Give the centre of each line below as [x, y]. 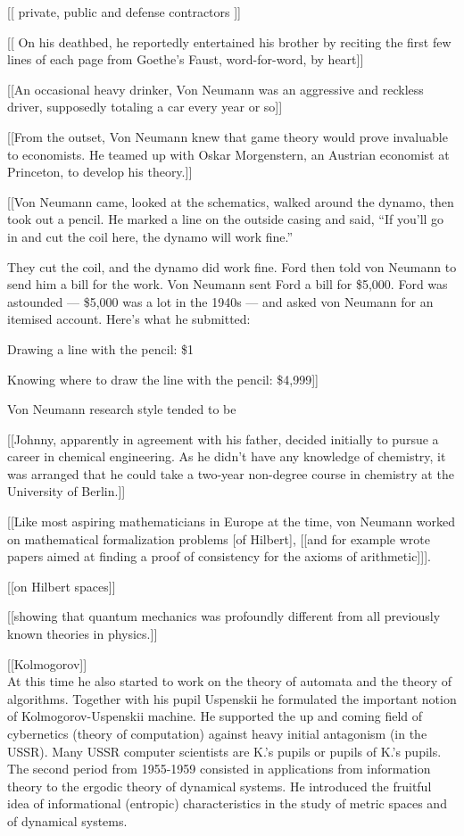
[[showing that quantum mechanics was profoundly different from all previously [224, 616]
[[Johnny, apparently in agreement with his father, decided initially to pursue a [223, 439]
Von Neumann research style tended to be [122, 409]
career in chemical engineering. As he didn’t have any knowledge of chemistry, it [227, 456]
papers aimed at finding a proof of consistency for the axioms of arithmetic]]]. [219, 556]
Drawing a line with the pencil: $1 [101, 348]
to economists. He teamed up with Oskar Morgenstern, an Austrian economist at [228, 154]
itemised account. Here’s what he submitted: [129, 319]
